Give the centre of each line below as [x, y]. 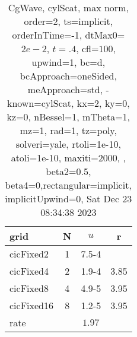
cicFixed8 [29, 288]
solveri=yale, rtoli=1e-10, [68, 144]
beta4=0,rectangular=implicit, [68, 185]
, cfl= [87, 48]
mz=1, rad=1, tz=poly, [68, 130]
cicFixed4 [29, 271]
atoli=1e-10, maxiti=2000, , [68, 158]
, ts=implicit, [85, 21]
